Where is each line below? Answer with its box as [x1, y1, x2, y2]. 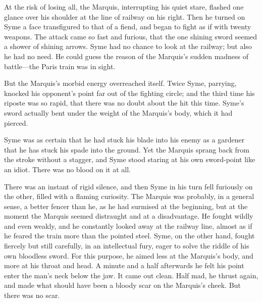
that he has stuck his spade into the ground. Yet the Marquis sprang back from [4, 144, 249, 155]
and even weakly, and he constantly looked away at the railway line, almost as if [4, 220, 252, 231]
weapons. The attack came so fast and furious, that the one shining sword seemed [4, 31, 257, 41]
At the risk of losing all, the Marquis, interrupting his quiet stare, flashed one [4, 2, 244, 12]
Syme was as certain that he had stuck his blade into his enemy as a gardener [4, 134, 245, 145]
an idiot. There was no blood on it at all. [4, 164, 131, 174]
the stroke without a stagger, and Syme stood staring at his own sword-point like [4, 154, 255, 165]
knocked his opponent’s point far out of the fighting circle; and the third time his [4, 87, 255, 98]
